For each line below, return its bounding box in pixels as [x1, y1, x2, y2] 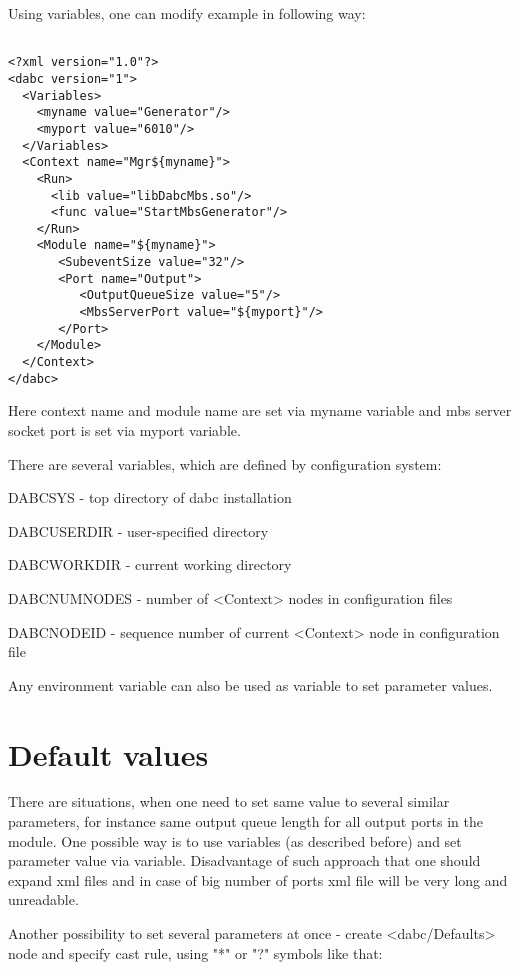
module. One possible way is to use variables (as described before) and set [8, 830, 462, 851]
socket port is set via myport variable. [8, 419, 241, 440]
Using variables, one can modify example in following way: [8, 3, 366, 23]
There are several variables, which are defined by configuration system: [8, 453, 442, 474]
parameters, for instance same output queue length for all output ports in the [8, 811, 483, 832]
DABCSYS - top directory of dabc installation [8, 487, 292, 508]
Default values [8, 733, 209, 774]
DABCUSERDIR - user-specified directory [8, 520, 269, 541]
